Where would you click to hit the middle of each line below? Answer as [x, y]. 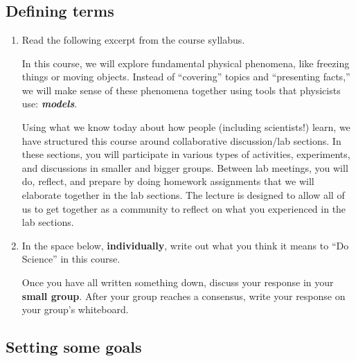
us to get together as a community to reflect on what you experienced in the [184, 208]
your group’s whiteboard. [75, 309]
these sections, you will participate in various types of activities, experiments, [186, 154]
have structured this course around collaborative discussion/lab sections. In [181, 140]
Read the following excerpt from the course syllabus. [133, 39]
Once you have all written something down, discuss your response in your [178, 282]
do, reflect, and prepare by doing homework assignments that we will [168, 181]
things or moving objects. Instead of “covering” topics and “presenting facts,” [186, 77]
